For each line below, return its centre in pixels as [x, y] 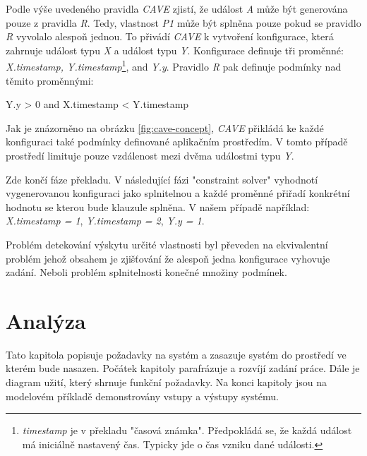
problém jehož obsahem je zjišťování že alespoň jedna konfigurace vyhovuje [168, 258]
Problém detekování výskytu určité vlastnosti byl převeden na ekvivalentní [167, 244]
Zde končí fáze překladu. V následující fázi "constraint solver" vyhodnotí [162, 179]
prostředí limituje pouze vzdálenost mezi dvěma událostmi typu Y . [150, 155]
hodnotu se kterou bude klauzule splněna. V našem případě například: [158, 206]
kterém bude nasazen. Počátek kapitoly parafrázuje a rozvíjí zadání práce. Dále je [183, 368]
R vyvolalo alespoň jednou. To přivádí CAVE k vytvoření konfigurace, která [170, 36]
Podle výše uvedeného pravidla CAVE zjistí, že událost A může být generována [177, 8]
